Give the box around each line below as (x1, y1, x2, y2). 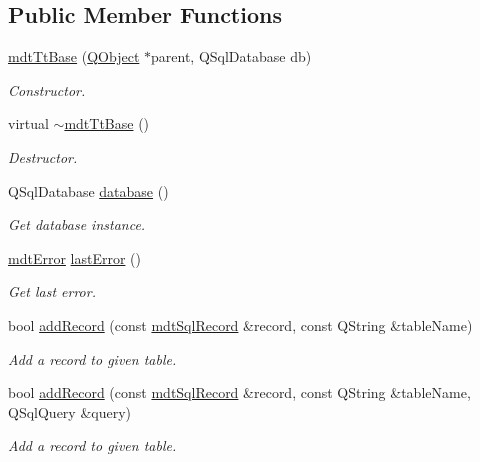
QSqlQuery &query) (8, 401, 132, 422)
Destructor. (8, 146, 78, 167)
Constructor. (8, 79, 86, 100)
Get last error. (8, 281, 96, 302)
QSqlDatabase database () (8, 180, 169, 201)
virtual (8, 113, 49, 134)
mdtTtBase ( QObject (8, 46, 140, 67)
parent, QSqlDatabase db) (151, 46, 312, 67)
